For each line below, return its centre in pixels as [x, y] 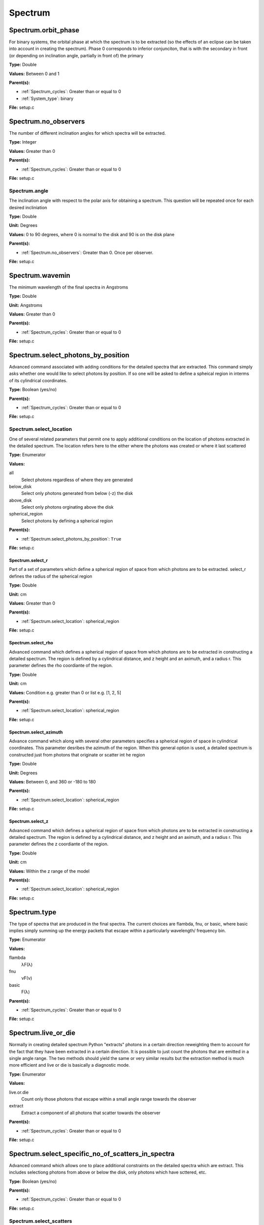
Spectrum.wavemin [40, 275]
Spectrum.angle [29, 191]
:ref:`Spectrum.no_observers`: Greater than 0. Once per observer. [87, 252]
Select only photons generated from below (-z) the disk [77, 493]
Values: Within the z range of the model [49, 871]
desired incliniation [28, 207]
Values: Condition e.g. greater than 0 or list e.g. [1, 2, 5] [65, 692]
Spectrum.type [33, 912]
